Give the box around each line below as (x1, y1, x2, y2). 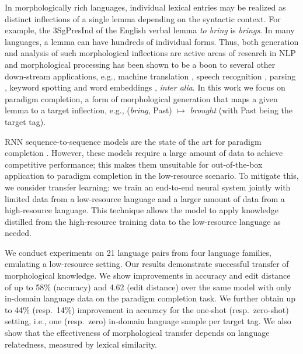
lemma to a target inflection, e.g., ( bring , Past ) (5, 104, 172, 116)
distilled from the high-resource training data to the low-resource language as (5, 215, 281, 227)
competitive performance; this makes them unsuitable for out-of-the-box (5, 158, 263, 170)
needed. (5, 227, 32, 239)
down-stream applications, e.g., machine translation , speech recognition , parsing (5, 70, 296, 82)
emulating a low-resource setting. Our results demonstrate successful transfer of (5, 258, 289, 270)
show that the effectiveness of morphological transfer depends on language (5, 327, 270, 339)
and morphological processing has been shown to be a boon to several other (5, 58, 276, 70)
